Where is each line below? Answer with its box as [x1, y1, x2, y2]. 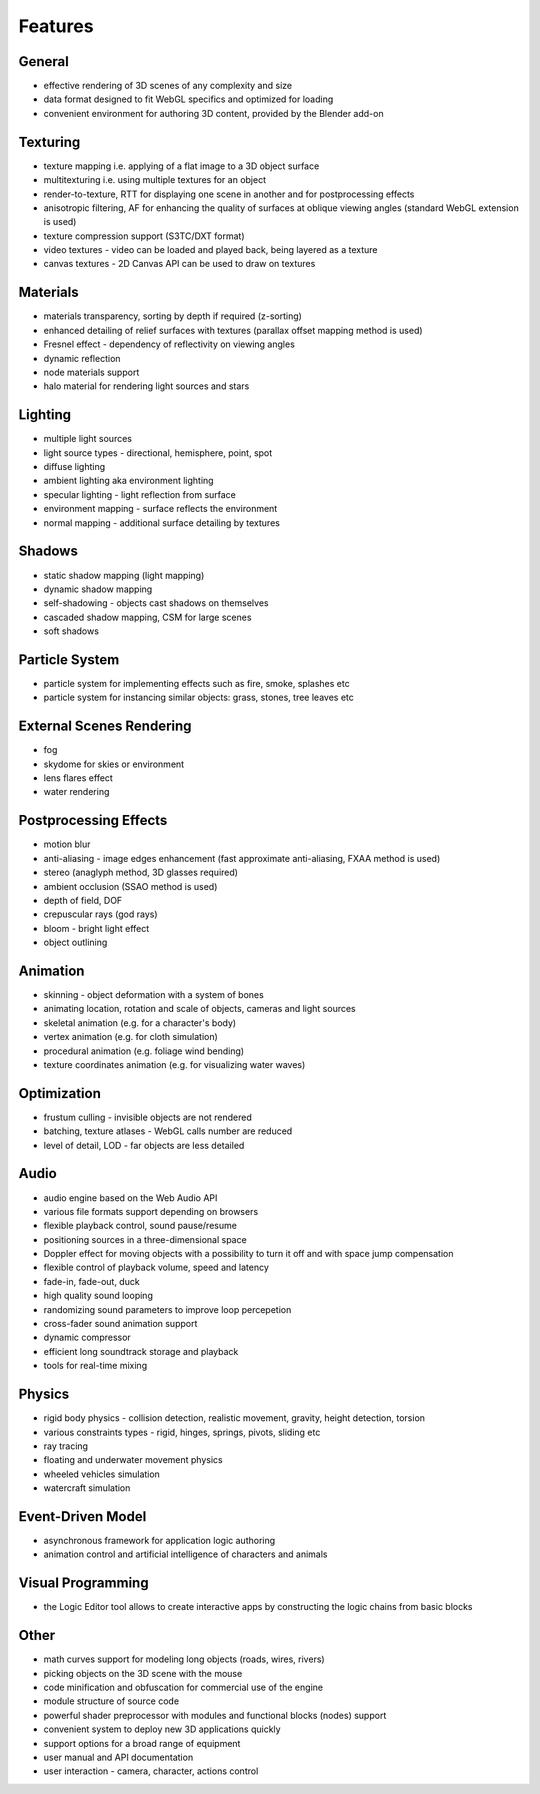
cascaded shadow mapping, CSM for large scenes [43, 611, 252, 623]
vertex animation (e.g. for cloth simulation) [43, 1031, 219, 1043]
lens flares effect [43, 772, 114, 784]
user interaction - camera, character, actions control [43, 1765, 259, 1777]
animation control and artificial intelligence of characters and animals [43, 1548, 328, 1560]
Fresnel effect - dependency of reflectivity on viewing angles [43, 338, 295, 350]
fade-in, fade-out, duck [43, 1275, 140, 1287]
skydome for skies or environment [43, 758, 185, 770]
